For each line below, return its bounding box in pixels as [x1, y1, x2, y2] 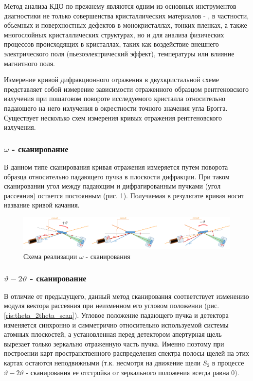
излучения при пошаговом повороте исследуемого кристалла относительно [4, 93, 226, 104]
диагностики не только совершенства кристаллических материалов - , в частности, [4, 10, 249, 20]
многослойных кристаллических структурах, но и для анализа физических [4, 29, 224, 39]
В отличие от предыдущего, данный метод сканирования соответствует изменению [4, 291, 249, 301]
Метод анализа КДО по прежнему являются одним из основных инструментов [4, 1, 236, 11]
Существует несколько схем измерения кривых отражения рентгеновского [4, 112, 222, 122]
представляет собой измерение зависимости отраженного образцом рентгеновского [4, 84, 249, 94]
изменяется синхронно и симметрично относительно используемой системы [4, 319, 229, 329]
